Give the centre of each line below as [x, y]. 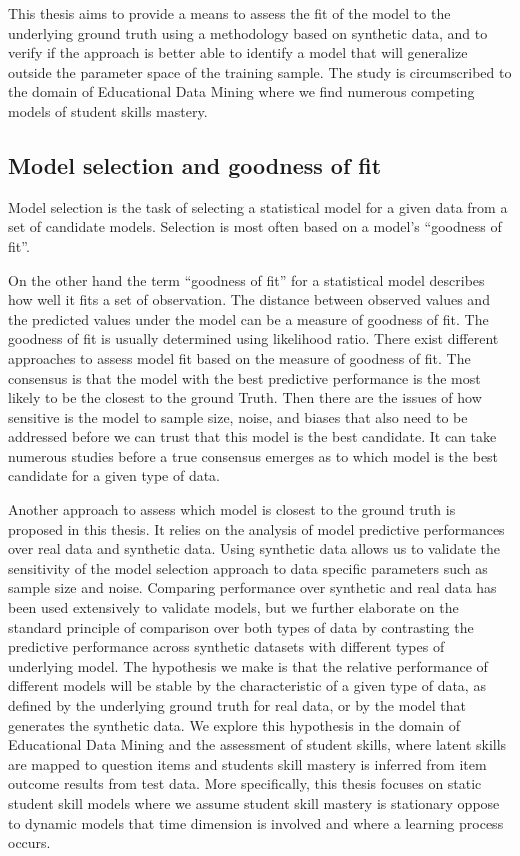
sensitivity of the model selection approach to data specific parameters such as [248, 567]
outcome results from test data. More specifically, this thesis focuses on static [245, 783]
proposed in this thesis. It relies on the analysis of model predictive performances [256, 528]
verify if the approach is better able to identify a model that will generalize [238, 52]
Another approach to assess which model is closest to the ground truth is [232, 509]
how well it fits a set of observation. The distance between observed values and [249, 299]
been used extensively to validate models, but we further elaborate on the [233, 607]
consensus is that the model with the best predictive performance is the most [244, 377]
